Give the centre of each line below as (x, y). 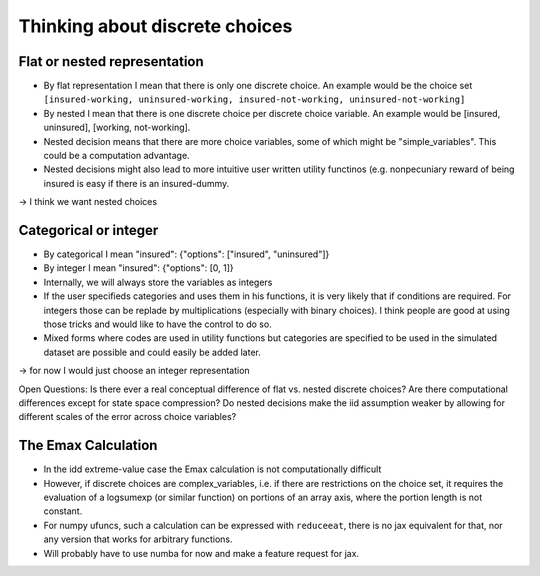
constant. (63, 511)
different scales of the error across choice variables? (127, 417)
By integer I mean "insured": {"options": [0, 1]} (138, 268)
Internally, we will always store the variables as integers (158, 282)
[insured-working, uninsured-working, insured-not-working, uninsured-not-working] (254, 99)
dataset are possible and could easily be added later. (152, 352)
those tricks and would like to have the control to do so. (157, 324)
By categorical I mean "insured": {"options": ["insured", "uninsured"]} (186, 254)
